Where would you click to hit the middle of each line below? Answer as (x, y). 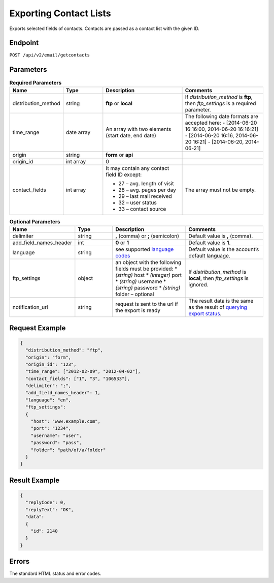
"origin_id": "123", (51, 364)
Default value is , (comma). (221, 236)
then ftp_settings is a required (220, 103)
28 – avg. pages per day (147, 190)
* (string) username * (141, 281)
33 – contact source (142, 209)
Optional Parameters (35, 221)
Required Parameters (36, 82)
